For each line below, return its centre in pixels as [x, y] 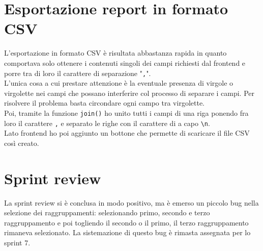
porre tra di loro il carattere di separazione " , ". [78, 73]
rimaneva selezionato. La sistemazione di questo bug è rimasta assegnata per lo [127, 232]
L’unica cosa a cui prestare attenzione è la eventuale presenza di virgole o [119, 83]
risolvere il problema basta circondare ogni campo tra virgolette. [104, 103]
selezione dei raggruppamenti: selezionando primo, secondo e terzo [107, 212]
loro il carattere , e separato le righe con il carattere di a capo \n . [107, 123]
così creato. [22, 143]
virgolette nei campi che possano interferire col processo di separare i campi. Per [129, 93]
